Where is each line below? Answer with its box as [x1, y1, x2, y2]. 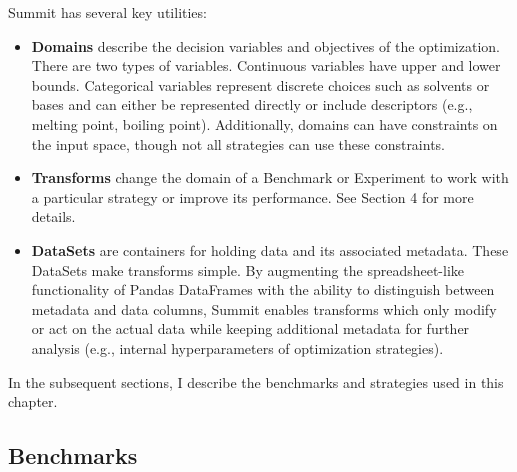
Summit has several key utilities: [8, 2, 207, 22]
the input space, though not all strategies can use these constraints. [31, 133, 446, 154]
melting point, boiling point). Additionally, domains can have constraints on [31, 113, 498, 134]
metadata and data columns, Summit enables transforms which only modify [31, 298, 497, 319]
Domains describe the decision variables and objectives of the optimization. [31, 35, 500, 56]
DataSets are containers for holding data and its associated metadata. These [31, 239, 509, 260]
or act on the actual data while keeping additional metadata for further [31, 318, 470, 339]
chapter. [8, 391, 58, 412]
